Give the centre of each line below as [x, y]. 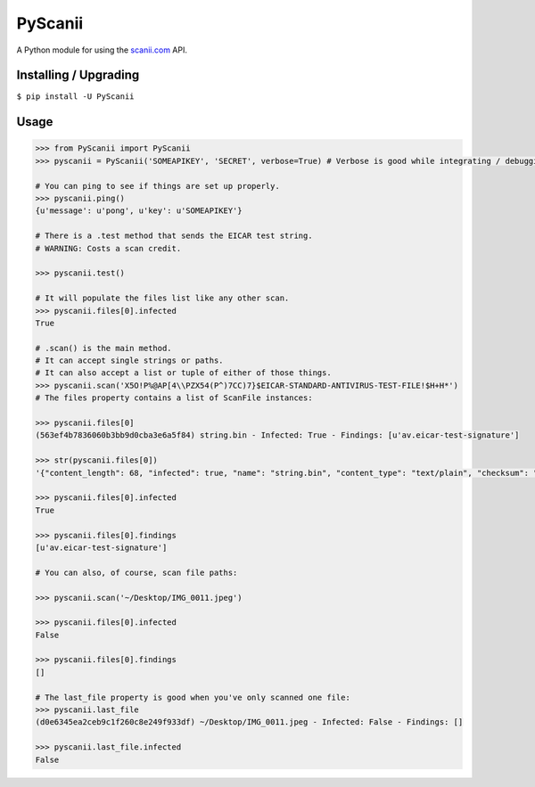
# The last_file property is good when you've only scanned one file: [193, 697]
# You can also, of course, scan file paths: [136, 572]
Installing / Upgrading [78, 75]
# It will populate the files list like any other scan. [162, 298]
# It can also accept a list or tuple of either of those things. [183, 373]
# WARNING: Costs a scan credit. [108, 248]
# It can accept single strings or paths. [129, 361]
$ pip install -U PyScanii [75, 97]
